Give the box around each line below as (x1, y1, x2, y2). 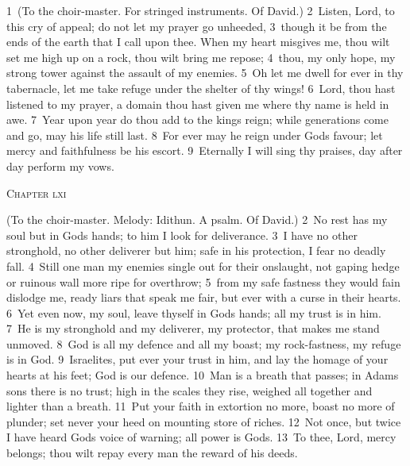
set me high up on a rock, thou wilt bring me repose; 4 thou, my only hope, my (6, 48, 396, 65)
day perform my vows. (6, 157, 114, 174)
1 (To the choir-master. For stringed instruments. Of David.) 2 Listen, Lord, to (6, 2, 395, 18)
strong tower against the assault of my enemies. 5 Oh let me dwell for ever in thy (6, 64, 404, 81)
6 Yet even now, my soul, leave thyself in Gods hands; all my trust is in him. (6, 304, 381, 321)
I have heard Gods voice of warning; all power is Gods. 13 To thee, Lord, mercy (6, 429, 396, 445)
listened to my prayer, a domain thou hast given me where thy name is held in (6, 95, 389, 112)
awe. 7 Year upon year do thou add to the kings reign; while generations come (6, 111, 389, 128)
